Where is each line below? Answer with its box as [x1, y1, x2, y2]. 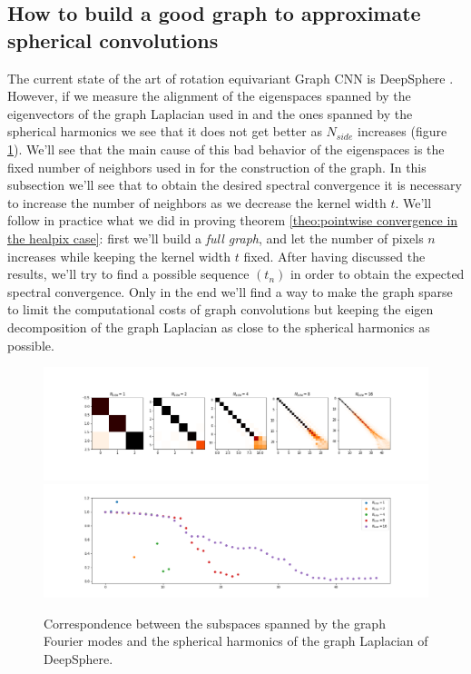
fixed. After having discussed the [243, 246, 426, 265]
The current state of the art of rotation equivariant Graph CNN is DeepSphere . [7, 68, 454, 87]
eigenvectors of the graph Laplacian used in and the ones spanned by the [7, 104, 413, 123]
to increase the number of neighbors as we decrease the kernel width [7, 193, 387, 212]
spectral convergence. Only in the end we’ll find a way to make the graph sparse [7, 282, 453, 301]
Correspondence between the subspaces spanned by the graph [44, 613, 386, 632]
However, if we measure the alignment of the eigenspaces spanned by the [7, 86, 411, 105]
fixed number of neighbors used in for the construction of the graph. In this [7, 157, 427, 176]
